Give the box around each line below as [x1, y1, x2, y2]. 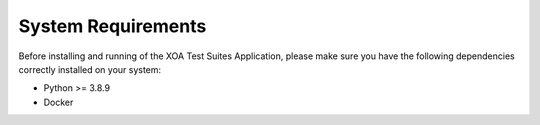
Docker [43, 96, 74, 108]
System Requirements [18, 15, 207, 37]
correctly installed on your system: [18, 63, 162, 75]
